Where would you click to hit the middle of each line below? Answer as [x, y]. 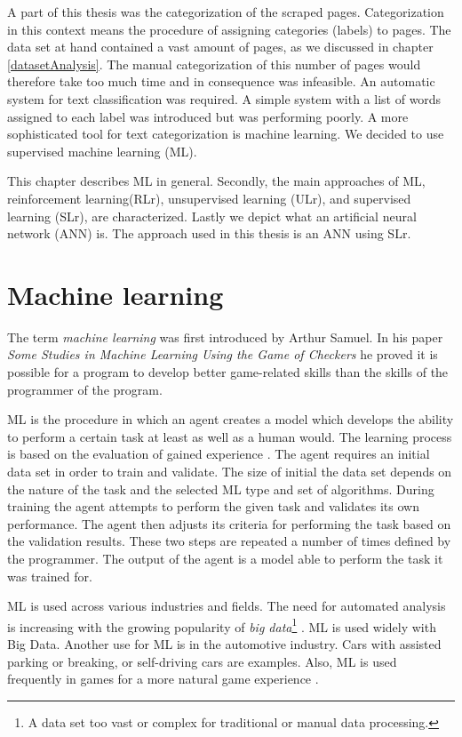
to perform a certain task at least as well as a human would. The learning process [230, 436]
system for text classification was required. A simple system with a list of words [224, 98]
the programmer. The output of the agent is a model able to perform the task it [225, 558]
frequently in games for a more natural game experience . [163, 679]
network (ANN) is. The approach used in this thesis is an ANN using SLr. [209, 233]
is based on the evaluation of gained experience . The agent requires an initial [219, 454]
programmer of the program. [85, 389]
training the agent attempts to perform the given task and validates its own [213, 506]
